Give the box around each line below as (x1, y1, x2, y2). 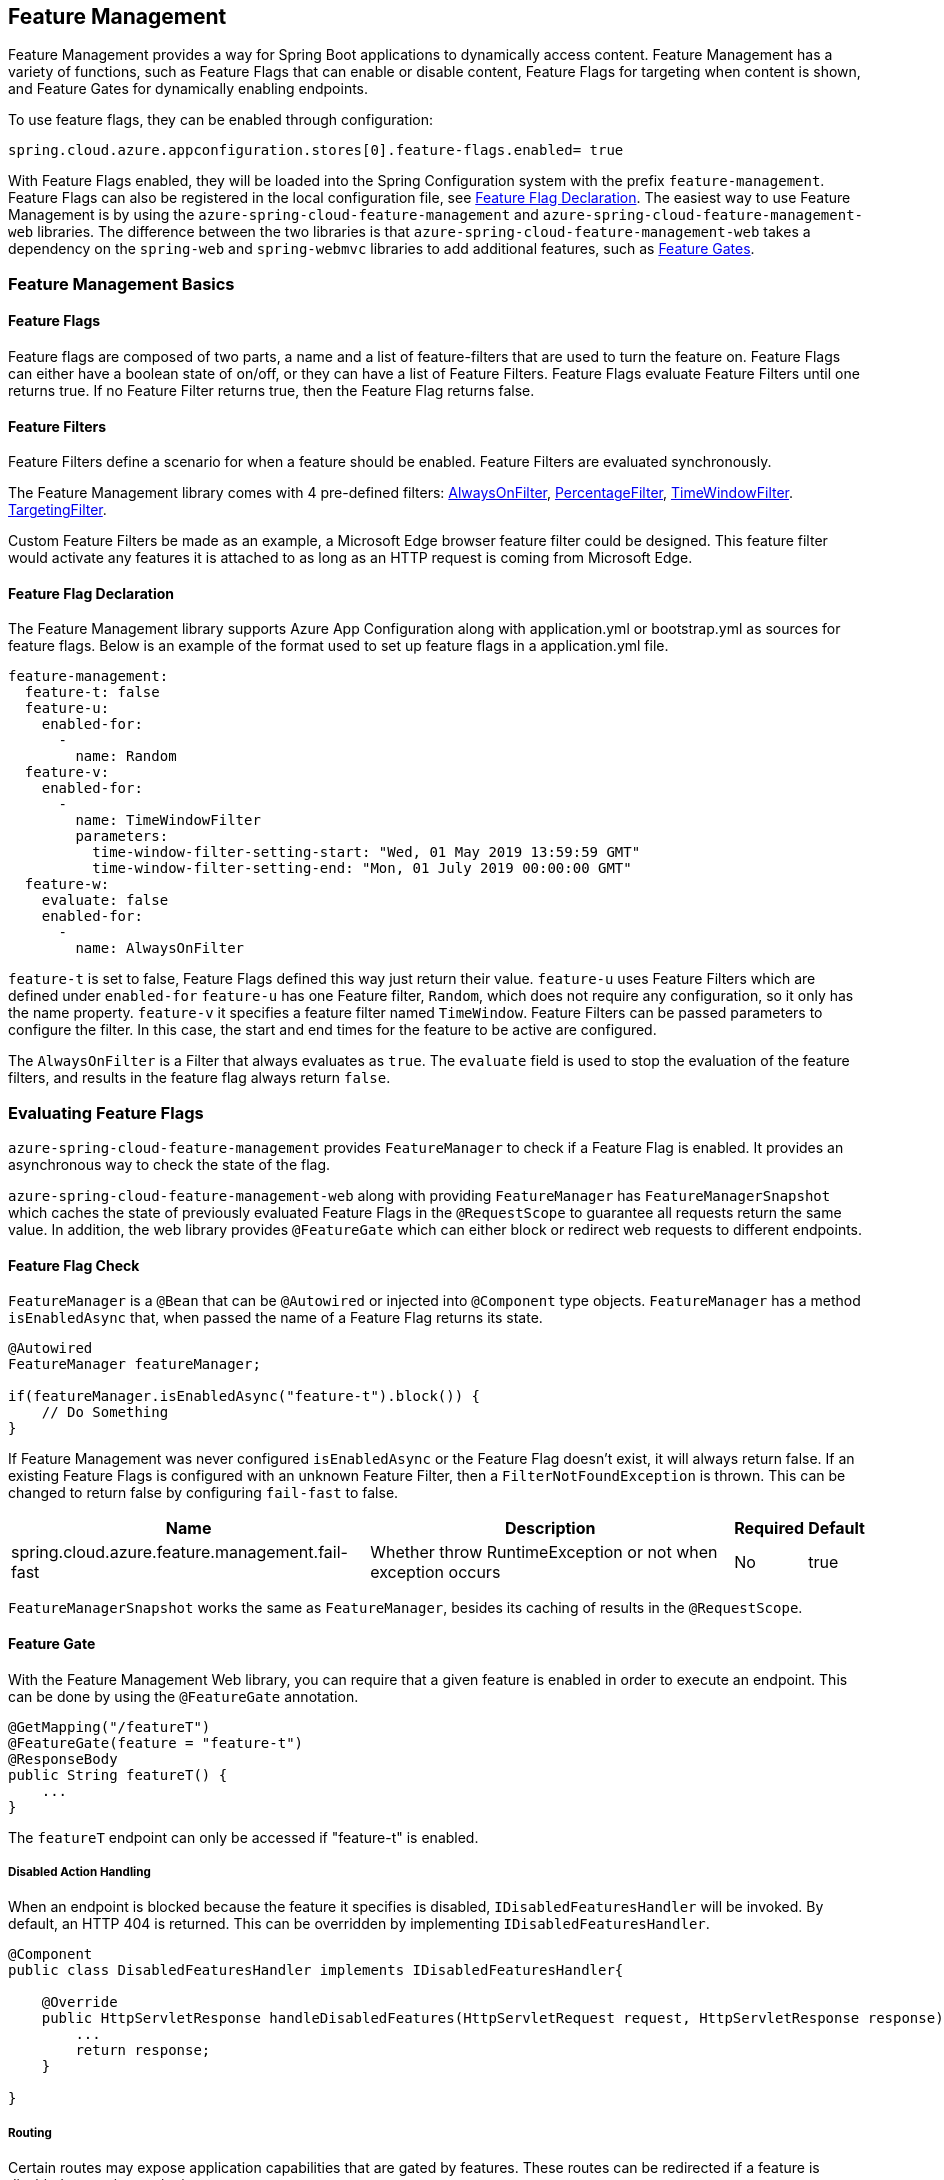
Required (734, 1518, 805, 1539)
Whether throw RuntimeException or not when (370, 1542, 718, 1563)
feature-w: (24, 876, 110, 893)
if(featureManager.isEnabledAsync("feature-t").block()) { (8, 1388, 481, 1405)
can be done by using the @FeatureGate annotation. (8, 1687, 359, 1705)
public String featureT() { (8, 1766, 228, 1783)
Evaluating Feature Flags (8, 1102, 204, 1123)
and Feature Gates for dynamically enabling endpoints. (8, 80, 369, 98)
